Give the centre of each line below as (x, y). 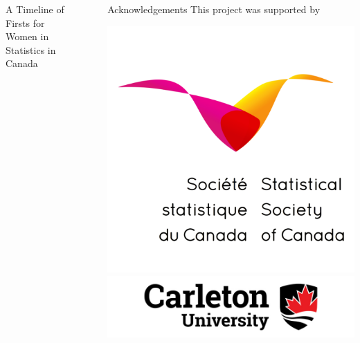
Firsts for (25, 22)
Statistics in (31, 49)
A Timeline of (35, 9)
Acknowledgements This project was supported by (214, 9)
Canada (22, 63)
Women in (27, 36)
